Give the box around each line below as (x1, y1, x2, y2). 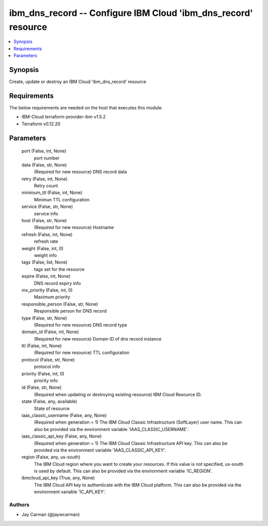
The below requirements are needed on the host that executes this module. (9, 104, 163, 110)
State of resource (34, 405, 70, 411)
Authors (9, 501, 30, 508)
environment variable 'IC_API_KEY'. (34, 489, 106, 495)
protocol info (34, 363, 61, 370)
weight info (34, 252, 57, 258)
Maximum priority (34, 294, 70, 300)
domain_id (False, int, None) (21, 329, 79, 335)
